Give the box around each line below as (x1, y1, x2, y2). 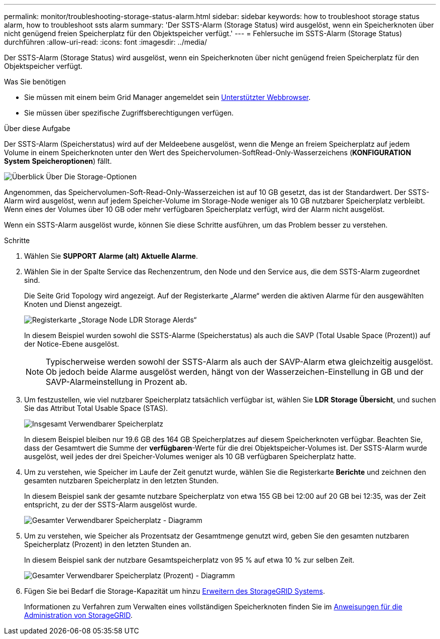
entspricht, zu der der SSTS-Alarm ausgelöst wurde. (24, 500, 197, 509)
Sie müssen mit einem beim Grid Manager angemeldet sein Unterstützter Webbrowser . (24, 93, 311, 101)
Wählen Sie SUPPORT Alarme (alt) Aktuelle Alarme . (24, 252, 198, 260)
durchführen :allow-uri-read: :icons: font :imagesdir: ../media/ (4, 38, 207, 46)
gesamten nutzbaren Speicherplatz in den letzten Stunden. (24, 476, 219, 485)
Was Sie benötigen (4, 77, 66, 86)
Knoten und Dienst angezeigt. (24, 300, 122, 308)
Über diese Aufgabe (4, 124, 70, 133)
